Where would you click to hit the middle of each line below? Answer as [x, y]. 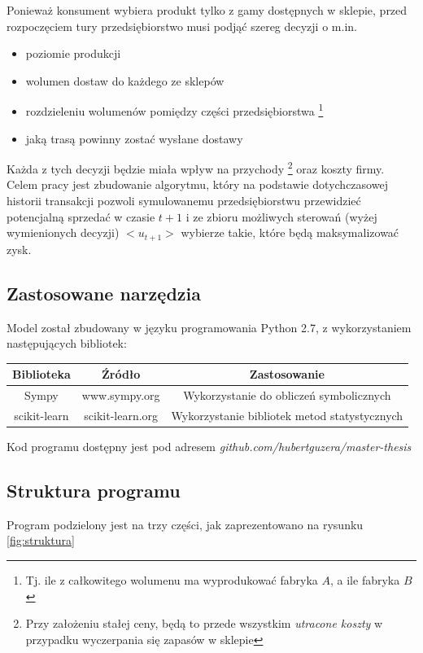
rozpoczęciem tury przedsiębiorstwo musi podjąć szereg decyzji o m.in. [182, 26]
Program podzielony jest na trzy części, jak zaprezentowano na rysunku [185, 524]
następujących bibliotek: [67, 343]
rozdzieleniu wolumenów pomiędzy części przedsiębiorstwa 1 [174, 110]
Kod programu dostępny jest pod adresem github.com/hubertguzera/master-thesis [209, 446]
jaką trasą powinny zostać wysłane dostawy [134, 138]
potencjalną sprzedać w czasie [81, 216]
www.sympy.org [121, 395]
